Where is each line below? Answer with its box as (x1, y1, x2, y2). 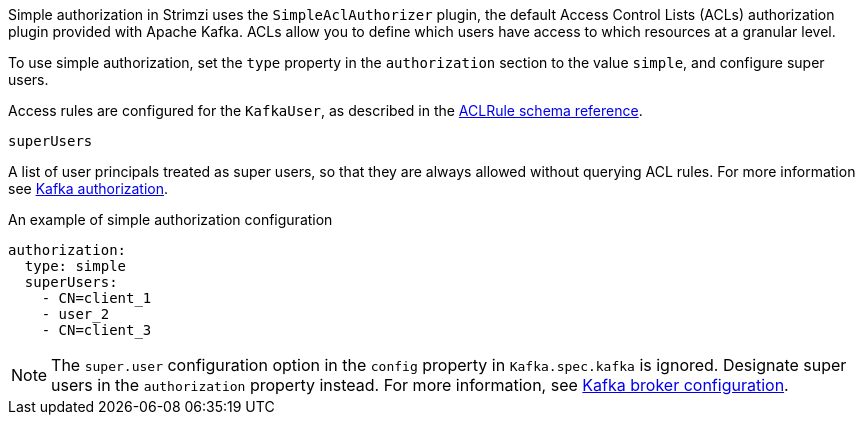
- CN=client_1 (41, 290, 152, 306)
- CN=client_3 (41, 322, 152, 338)
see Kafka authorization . (8, 180, 169, 197)
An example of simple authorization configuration (8, 211, 333, 228)
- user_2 (41, 306, 110, 322)
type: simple (24, 258, 127, 274)
